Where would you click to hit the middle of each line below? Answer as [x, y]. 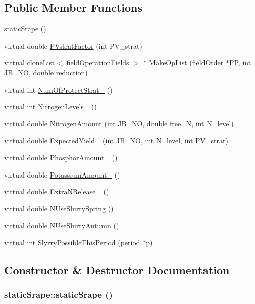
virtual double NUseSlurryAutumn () [62, 225]
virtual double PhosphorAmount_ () [61, 157]
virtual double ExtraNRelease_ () [57, 191]
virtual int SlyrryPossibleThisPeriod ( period [72, 242]
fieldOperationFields [98, 62]
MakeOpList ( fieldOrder [186, 62]
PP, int [240, 62]
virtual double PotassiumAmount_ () [62, 174]
